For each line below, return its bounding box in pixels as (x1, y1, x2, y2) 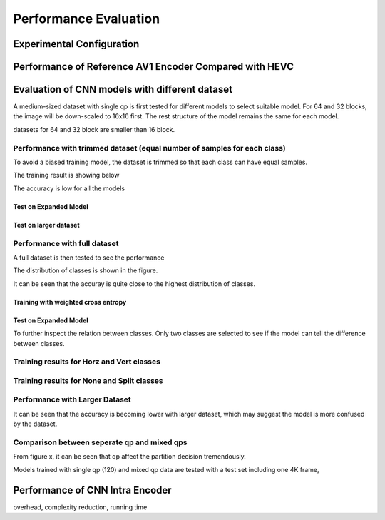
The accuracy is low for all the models (13, 184, 125, 193)
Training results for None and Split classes (13, 375, 163, 385)
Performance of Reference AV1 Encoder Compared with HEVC (13, 61, 294, 73)
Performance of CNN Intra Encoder (13, 484, 172, 496)
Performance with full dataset (13, 238, 119, 248)
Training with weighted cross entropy (13, 297, 127, 306)
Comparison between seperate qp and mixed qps (13, 437, 188, 447)
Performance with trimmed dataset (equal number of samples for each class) (13, 143, 286, 153)
